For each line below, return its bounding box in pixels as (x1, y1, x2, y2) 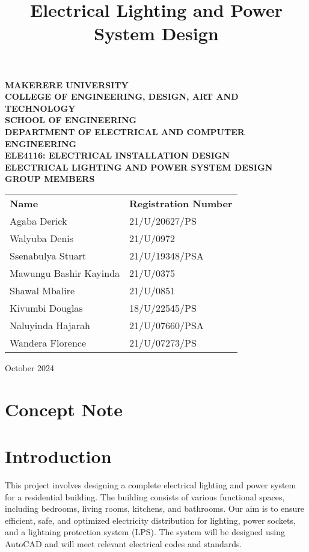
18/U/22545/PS (129, 300, 197, 315)
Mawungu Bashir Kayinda (10, 265, 120, 280)
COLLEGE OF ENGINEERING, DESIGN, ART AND (5, 90, 239, 103)
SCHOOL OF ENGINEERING (5, 114, 137, 126)
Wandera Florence (10, 335, 86, 350)
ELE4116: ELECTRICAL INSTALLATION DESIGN (5, 149, 230, 162)
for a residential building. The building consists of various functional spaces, (5, 490, 285, 503)
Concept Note (5, 396, 123, 421)
